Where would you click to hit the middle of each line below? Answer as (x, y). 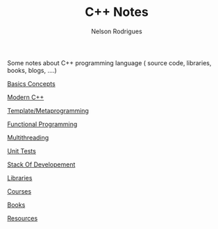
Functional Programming (42, 124)
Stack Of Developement (41, 164)
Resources (23, 218)
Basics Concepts (31, 83)
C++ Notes (117, 12)
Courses (19, 191)
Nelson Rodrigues (117, 31)
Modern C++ (26, 97)
